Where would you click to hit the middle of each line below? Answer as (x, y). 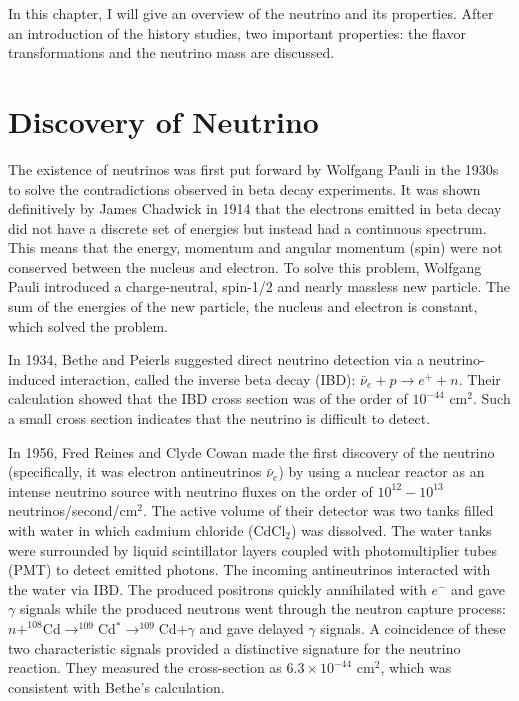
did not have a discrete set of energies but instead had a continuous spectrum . (247, 227)
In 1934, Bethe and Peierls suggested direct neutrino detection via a (216, 359)
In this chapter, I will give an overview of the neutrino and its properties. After (251, 13)
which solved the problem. (88, 325)
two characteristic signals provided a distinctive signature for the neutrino (234, 647)
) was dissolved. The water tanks (391, 530)
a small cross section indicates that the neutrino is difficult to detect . (219, 418)
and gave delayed (251, 627)
